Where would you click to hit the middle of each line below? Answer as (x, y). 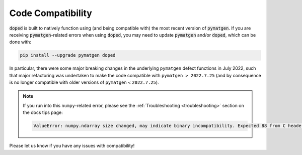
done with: (20, 42)
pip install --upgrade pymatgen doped (68, 55)
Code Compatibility (51, 13)
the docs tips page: (43, 112)
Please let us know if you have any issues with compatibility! (72, 146)
